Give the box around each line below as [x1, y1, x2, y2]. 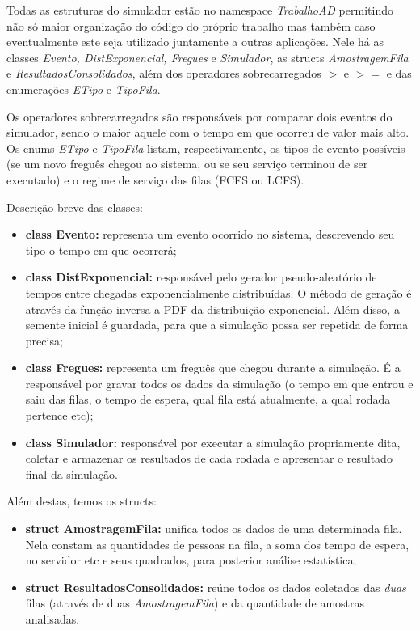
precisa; [25, 332, 63, 349]
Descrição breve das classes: [6, 198, 143, 215]
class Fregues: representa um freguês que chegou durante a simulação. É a [25, 359, 401, 376]
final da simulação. [25, 465, 118, 482]
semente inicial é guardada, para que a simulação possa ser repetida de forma [25, 316, 409, 333]
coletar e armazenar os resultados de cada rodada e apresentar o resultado [25, 450, 393, 467]
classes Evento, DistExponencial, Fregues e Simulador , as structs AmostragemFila [6, 49, 409, 66]
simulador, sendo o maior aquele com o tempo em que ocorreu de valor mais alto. [6, 124, 409, 141]
